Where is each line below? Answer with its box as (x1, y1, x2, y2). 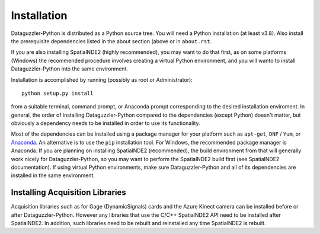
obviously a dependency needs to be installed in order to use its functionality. (11, 120, 201, 127)
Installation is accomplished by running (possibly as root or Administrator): (11, 76, 193, 83)
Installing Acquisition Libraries (11, 187, 127, 198)
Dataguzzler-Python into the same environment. (11, 65, 129, 72)
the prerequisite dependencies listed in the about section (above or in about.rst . (11, 37, 212, 44)
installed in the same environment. (11, 172, 95, 179)
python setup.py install (21, 89, 94, 97)
